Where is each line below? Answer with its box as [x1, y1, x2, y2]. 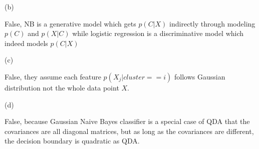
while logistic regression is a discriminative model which [72, 28, 244, 38]
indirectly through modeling [169, 18, 255, 28]
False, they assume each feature [5, 71, 101, 81]
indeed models [5, 37, 48, 48]
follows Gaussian [174, 71, 225, 81]
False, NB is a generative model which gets [5, 18, 136, 28]
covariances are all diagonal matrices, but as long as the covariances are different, [5, 125, 254, 136]
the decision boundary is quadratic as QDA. [5, 135, 140, 146]
